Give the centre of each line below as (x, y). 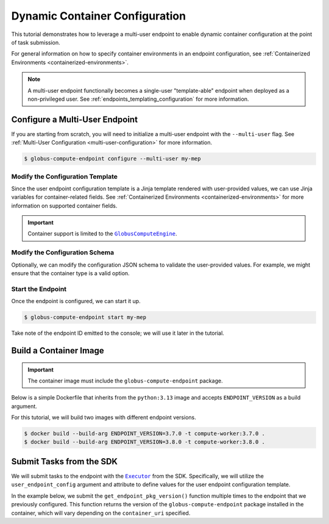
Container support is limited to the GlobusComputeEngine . (102, 234)
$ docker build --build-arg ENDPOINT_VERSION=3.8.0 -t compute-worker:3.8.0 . (144, 442)
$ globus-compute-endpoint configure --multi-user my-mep (112, 159)
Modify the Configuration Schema (63, 253)
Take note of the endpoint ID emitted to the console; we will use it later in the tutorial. (118, 333)
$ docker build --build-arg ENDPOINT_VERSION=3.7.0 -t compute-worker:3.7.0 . (144, 434)
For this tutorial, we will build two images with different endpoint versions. (104, 417)
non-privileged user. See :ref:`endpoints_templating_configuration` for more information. (138, 99)
